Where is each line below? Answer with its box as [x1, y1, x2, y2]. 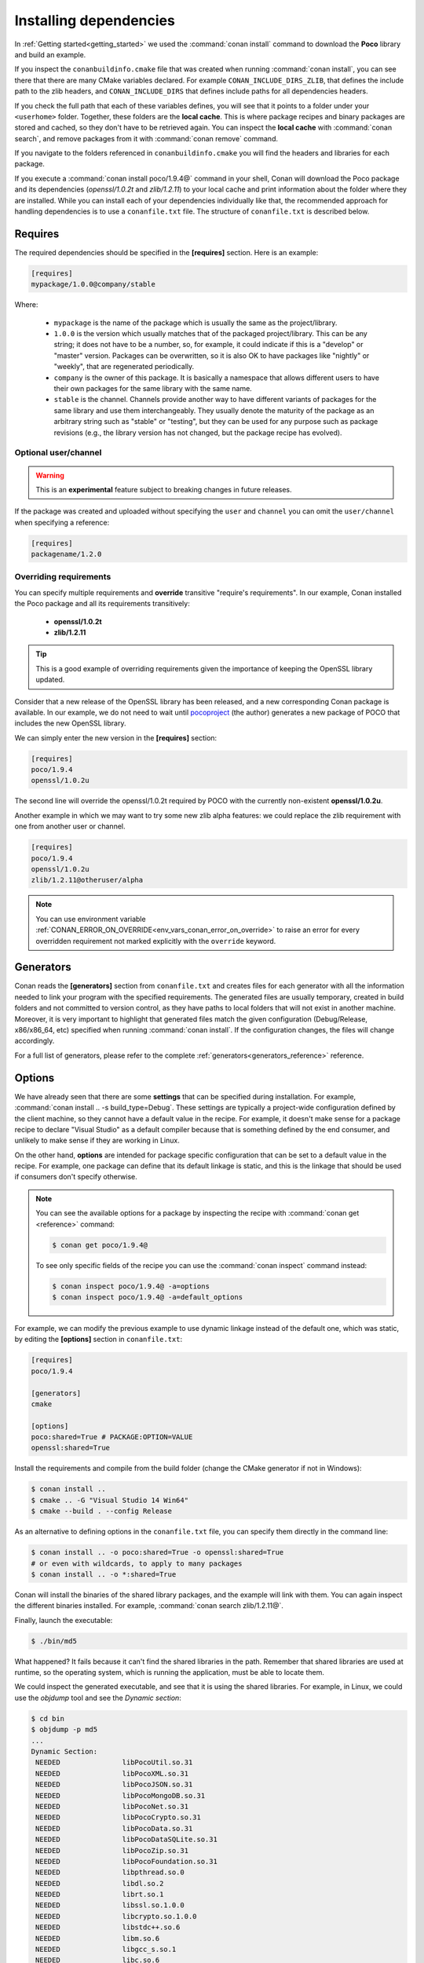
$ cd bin [31, 1714, 65, 1723]
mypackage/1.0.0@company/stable [31, 280, 156, 289]
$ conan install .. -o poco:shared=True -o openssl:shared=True [31, 1548, 284, 1557]
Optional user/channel [14, 448, 102, 459]
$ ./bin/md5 [31, 1636, 78, 1645]
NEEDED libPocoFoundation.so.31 [35, 1857, 217, 1866]
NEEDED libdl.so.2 [35, 1879, 164, 1888]
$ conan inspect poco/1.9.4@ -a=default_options [52, 1292, 243, 1301]
